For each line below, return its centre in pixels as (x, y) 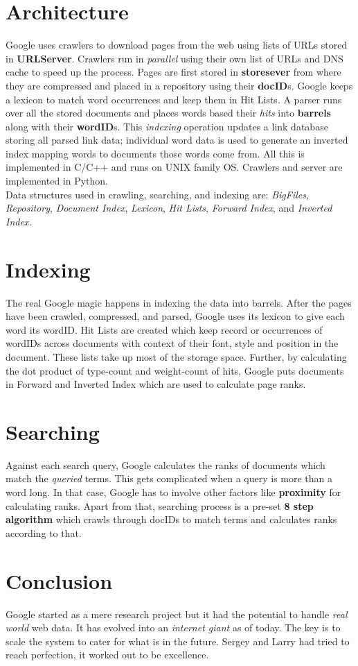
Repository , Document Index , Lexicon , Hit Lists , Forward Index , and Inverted (169, 208)
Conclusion (59, 580)
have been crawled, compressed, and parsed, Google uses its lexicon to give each (175, 316)
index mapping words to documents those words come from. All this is (155, 153)
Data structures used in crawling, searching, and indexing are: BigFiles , (157, 194)
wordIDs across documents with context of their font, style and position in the (172, 343)
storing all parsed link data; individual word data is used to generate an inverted (177, 140)
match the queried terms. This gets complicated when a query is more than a (169, 478)
